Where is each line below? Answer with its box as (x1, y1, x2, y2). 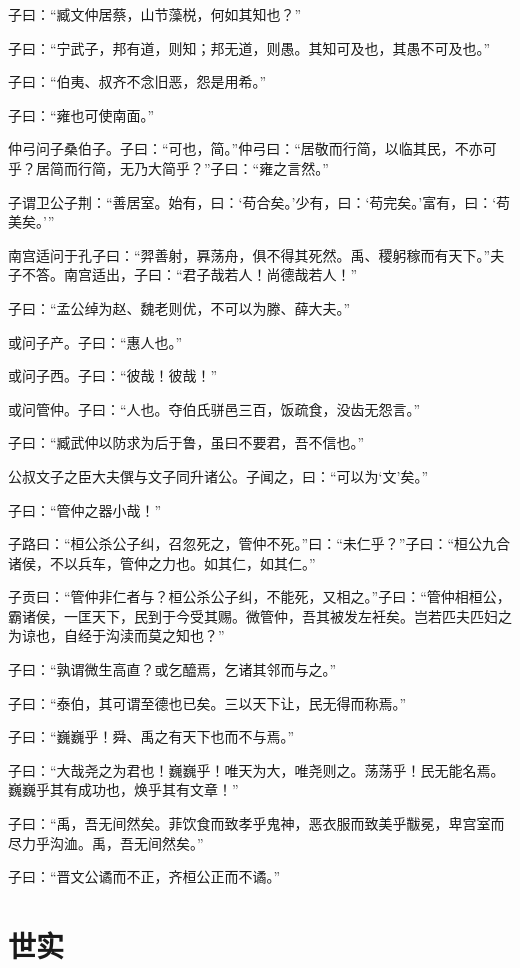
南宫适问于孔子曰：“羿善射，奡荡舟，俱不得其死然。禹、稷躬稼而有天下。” (8, 244, 491, 265)
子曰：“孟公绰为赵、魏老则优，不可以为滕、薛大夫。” (8, 297, 351, 318)
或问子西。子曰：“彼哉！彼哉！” (8, 365, 218, 386)
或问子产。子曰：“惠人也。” (8, 331, 183, 352)
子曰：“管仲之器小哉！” (8, 499, 162, 520)
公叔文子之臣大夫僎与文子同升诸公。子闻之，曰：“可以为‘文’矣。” (8, 465, 428, 486)
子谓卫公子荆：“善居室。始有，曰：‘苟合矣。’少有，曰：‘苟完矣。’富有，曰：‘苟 (8, 191, 511, 212)
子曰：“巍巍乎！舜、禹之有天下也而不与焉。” (8, 726, 295, 747)
